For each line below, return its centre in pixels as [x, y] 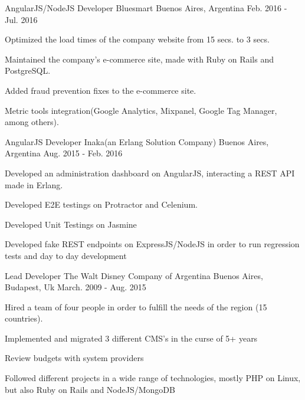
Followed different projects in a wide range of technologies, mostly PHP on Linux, [153, 378]
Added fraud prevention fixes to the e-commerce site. [101, 90]
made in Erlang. [34, 184]
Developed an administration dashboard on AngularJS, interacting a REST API [150, 173]
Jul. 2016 [21, 19]
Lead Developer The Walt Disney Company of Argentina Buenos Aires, [134, 275]
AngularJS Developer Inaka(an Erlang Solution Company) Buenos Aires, [137, 141]
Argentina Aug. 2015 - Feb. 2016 [64, 153]
